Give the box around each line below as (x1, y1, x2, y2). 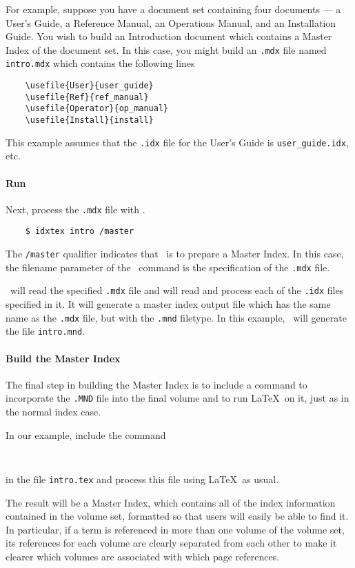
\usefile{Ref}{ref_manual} (25, 92, 149, 102)
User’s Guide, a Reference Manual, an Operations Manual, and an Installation (6, 15, 336, 30)
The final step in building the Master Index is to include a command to (6, 377, 307, 391)
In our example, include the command (6, 427, 166, 442)
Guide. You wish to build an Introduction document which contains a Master (6, 29, 332, 43)
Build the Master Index (6, 351, 121, 365)
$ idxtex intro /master (25, 226, 134, 237)
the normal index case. (6, 404, 101, 418)
